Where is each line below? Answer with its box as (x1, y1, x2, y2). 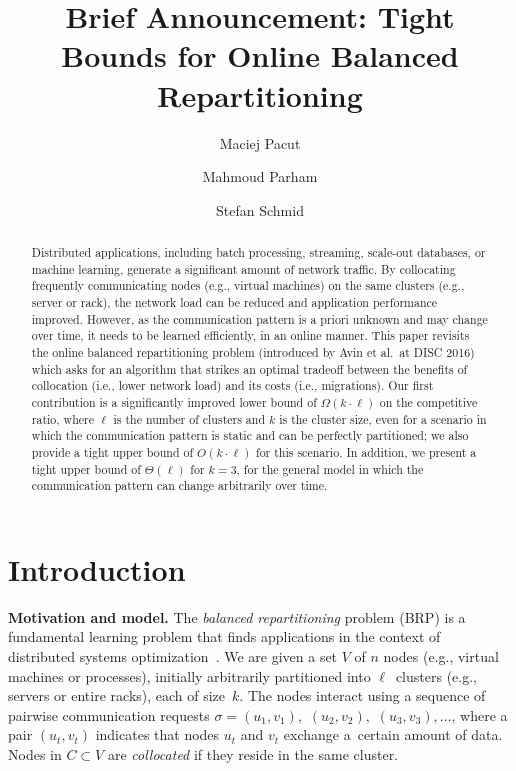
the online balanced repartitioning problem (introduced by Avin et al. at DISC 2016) (31, 344, 475, 361)
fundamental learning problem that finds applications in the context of (8, 626, 441, 647)
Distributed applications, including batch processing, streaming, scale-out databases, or (31, 244, 486, 261)
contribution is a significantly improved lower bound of (31, 393, 317, 410)
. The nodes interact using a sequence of (239, 685, 486, 706)
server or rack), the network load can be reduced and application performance (31, 294, 438, 311)
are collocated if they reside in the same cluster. (107, 744, 399, 765)
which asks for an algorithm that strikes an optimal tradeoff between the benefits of (31, 360, 468, 377)
